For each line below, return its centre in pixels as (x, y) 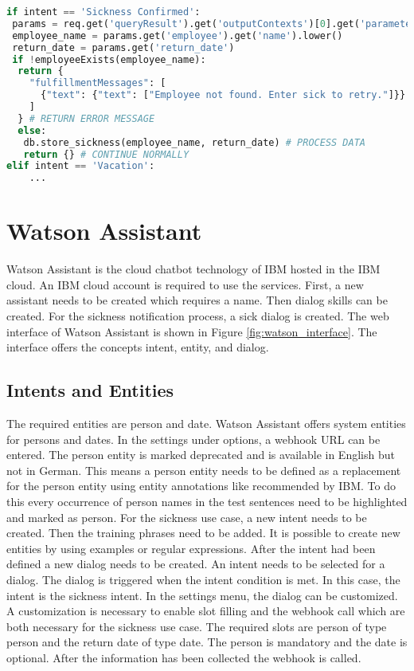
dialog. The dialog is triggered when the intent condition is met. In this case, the (203, 579)
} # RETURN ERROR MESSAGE (86, 118)
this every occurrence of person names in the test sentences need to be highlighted (207, 501)
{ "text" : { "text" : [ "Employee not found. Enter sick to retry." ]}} (223, 95)
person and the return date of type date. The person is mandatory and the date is (207, 642)
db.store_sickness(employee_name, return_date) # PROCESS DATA (195, 142)
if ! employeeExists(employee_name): (109, 59)
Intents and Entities (90, 390)
